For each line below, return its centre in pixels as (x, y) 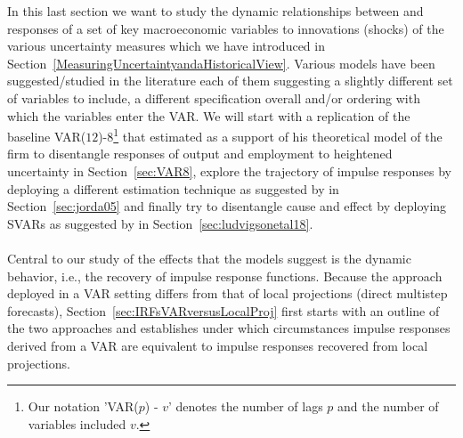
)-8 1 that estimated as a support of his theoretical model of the (270, 135)
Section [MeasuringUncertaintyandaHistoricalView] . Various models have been (221, 63)
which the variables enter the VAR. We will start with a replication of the (209, 115)
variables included (77, 423)
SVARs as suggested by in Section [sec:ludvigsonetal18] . (160, 223)
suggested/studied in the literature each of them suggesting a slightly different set (230, 81)
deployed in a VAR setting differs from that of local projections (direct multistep (227, 293)
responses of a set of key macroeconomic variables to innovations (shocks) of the (226, 28)
